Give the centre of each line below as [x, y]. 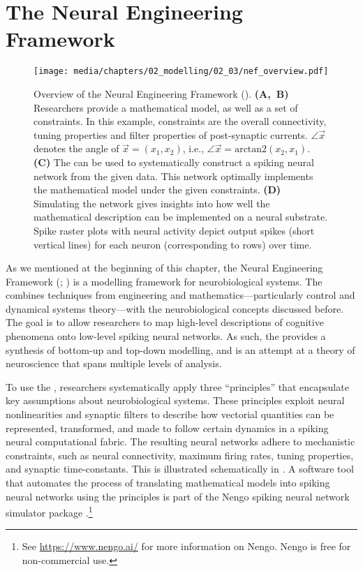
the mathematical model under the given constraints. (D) [157, 190]
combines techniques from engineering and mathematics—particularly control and [180, 295]
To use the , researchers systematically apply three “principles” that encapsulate [177, 386]
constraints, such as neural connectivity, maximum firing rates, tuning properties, [180, 455]
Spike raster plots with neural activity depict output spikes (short [174, 230]
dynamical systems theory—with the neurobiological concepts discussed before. [175, 308]
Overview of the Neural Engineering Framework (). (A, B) [161, 93]
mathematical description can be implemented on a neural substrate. [181, 217]
